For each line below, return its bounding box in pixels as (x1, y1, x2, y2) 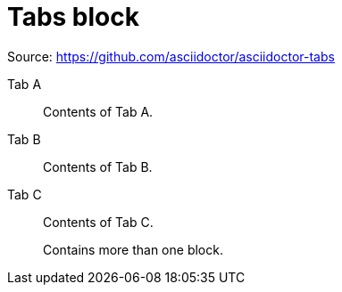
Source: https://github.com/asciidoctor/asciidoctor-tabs (7, 48, 335, 64)
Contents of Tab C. (43, 214, 154, 230)
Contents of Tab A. (43, 103, 154, 119)
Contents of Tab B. (43, 158, 153, 174)
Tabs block (7, 2, 139, 32)
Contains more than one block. (43, 241, 223, 257)
